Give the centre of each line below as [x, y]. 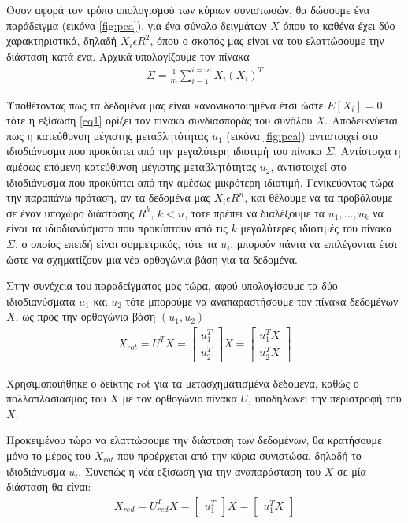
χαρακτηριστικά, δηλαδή [62, 41]
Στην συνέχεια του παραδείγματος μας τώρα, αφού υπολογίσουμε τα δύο [172, 286]
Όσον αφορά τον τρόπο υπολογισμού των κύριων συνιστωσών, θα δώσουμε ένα [188, 9]
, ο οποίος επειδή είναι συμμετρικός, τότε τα [116, 244]
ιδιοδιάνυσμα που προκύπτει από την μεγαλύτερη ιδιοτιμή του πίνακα [164, 151]
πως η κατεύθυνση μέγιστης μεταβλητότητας [108, 135]
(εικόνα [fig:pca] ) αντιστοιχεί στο [302, 135]
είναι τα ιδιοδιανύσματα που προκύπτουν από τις [117, 228]
